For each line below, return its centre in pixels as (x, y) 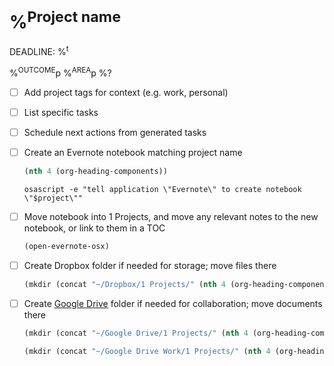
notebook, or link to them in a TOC (94, 228)
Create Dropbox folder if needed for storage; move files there (150, 265)
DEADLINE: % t (39, 50)
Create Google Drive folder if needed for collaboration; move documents (173, 303)
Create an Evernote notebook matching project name (133, 152)
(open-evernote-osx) (66, 246)
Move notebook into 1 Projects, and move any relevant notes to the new (171, 216)
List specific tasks (61, 112)
